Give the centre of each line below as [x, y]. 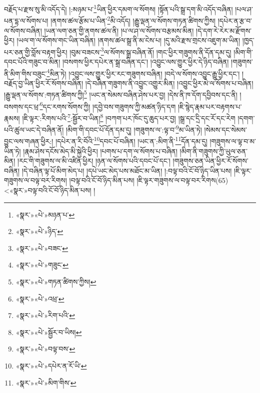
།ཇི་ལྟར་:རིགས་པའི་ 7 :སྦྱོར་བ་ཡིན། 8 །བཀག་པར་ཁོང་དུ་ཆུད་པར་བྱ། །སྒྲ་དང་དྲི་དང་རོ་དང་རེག [129, 117]
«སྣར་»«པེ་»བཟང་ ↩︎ [42, 248]
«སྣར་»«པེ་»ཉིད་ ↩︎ [39, 231]
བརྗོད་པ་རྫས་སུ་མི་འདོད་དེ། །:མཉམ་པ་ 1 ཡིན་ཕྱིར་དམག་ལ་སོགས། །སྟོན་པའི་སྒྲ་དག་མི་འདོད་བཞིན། [118, 8]
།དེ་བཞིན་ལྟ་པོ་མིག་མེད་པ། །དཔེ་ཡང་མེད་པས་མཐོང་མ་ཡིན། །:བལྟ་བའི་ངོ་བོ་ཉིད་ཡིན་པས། [127, 170]
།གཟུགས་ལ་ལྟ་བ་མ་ [233, 141]
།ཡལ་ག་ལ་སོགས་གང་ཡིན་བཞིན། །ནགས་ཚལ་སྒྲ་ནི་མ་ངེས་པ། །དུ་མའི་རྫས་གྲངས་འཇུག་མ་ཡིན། [128, 40]
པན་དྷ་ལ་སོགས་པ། [26, 20]
